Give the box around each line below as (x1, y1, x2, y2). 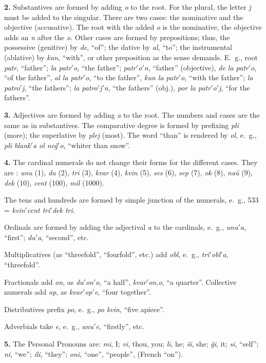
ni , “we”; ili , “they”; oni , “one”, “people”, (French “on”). (4, 348, 183, 359)
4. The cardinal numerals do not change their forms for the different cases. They (4, 157, 258, 168)
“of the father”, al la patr (4, 72, 83, 83)
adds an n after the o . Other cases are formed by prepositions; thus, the (4, 31, 230, 42)
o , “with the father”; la (181, 72, 253, 83)
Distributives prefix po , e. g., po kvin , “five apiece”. (4, 303, 164, 314)
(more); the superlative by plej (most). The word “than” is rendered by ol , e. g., (4, 130, 257, 140)
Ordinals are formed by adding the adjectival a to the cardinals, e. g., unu (4, 222, 238, 232)
